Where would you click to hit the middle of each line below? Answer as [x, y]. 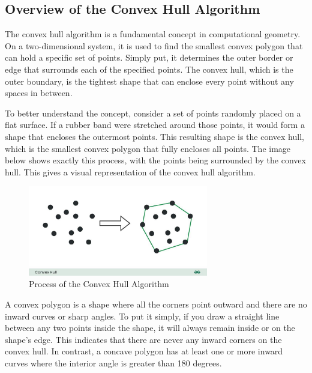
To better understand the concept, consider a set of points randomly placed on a [153, 113]
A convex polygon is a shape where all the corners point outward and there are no [156, 304]
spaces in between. [39, 93]
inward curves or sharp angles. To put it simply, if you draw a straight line [142, 316]
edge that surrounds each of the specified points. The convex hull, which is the [149, 69]
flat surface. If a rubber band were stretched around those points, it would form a [155, 125]
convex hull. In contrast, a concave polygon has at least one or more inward [144, 351]
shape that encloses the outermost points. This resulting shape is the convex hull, [154, 136]
